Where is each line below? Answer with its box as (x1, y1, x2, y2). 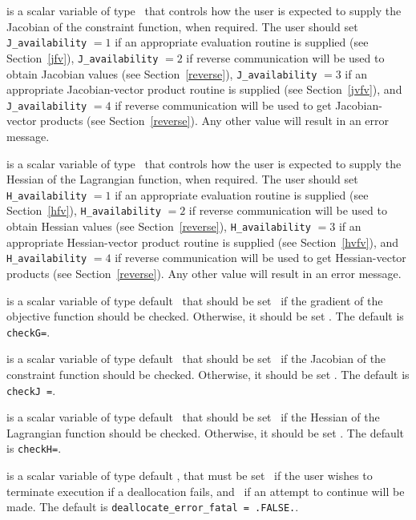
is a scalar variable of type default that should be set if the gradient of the (6, 292, 383, 308)
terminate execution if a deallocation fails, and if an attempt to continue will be (6, 482, 405, 499)
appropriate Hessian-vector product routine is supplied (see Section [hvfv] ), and (6, 233, 399, 250)
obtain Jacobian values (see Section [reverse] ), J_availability (6, 65, 317, 82)
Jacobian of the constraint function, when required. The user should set (6, 18, 358, 34)
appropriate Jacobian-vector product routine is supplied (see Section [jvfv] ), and (6, 81, 402, 98)
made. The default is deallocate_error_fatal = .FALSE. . (6, 498, 299, 515)
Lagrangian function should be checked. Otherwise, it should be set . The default (6, 424, 405, 441)
